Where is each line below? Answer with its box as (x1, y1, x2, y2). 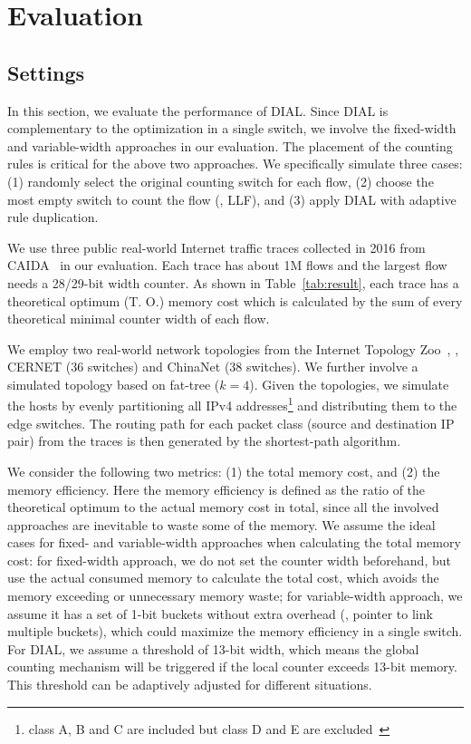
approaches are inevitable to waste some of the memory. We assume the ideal (7, 515, 436, 534)
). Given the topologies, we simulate (249, 374, 449, 393)
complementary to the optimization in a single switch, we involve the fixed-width (7, 119, 457, 138)
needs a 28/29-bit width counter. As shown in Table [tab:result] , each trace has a (7, 273, 459, 292)
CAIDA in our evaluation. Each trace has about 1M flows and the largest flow (7, 256, 447, 275)
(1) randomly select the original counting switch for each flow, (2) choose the (7, 171, 434, 190)
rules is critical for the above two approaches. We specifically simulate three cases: (7, 154, 463, 173)
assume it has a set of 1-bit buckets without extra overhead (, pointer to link (7, 604, 433, 623)
